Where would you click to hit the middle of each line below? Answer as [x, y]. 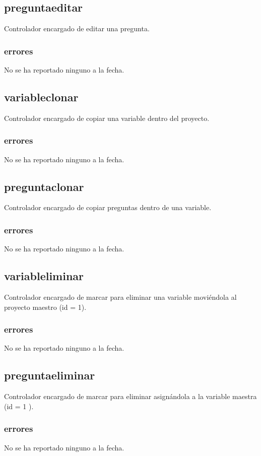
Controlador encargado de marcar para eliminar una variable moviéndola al [120, 297]
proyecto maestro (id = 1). [45, 307]
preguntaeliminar [50, 375]
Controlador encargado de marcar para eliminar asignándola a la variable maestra [130, 396]
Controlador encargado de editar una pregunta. [77, 28]
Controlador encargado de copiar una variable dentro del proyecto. [107, 118]
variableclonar [41, 97]
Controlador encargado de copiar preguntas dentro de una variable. [108, 207]
